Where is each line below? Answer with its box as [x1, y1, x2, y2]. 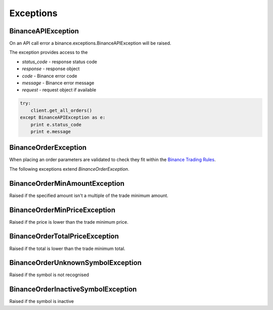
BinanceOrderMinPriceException [9, 205, 116, 214]
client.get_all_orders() [30, 108, 93, 113]
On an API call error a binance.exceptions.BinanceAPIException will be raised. [9, 40, 171, 46]
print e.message [30, 129, 71, 134]
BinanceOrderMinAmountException [9, 179, 125, 188]
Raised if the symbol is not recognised [9, 272, 89, 278]
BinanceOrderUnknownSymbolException [9, 259, 142, 267]
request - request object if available [22, 87, 97, 93]
